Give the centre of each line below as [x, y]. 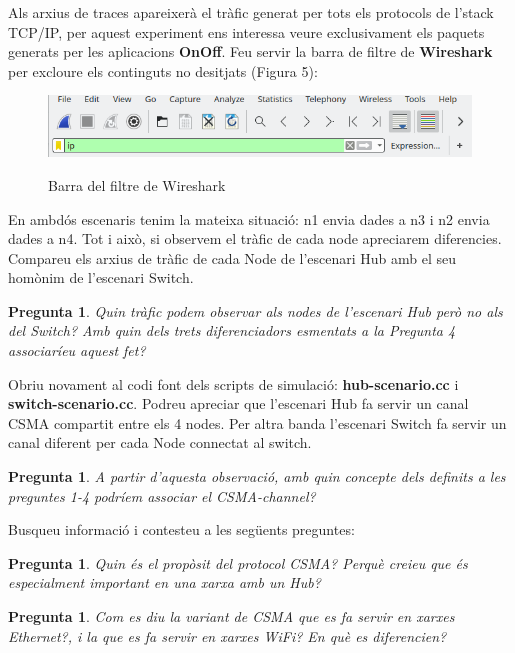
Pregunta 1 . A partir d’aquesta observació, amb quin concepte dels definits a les [257, 476]
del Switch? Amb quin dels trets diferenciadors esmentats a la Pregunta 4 [232, 330]
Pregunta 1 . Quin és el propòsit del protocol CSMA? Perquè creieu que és [238, 562]
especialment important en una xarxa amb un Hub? [164, 582]
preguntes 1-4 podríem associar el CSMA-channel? [162, 495]
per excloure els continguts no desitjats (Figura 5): [163, 70]
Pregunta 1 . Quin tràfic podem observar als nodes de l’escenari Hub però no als [255, 310]
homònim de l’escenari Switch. [101, 277]
